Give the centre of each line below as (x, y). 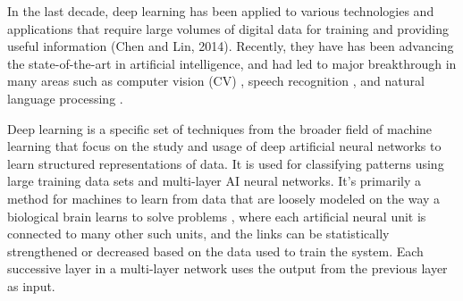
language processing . (65, 98)
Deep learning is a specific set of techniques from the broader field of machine (220, 128)
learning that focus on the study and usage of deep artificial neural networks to (224, 146)
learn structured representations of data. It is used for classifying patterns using (226, 163)
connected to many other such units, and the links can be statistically (198, 234)
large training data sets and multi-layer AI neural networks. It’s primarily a (214, 181)
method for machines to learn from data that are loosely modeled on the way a (224, 198)
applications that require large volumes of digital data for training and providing (228, 28)
